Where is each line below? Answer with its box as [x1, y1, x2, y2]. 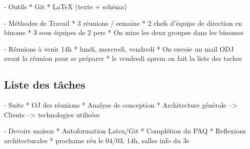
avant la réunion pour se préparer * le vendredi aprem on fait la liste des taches [4, 53, 242, 63]
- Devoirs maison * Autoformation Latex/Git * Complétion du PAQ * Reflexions [4, 126, 246, 136]
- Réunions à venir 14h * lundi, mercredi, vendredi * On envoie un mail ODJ [4, 43, 234, 54]
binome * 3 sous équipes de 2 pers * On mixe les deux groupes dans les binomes [4, 27, 244, 37]
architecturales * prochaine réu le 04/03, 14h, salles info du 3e [4, 135, 189, 145]
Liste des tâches [4, 77, 85, 92]
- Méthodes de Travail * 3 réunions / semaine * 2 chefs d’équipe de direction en [4, 18, 242, 28]
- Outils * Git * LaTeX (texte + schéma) [4, 1, 127, 11]
